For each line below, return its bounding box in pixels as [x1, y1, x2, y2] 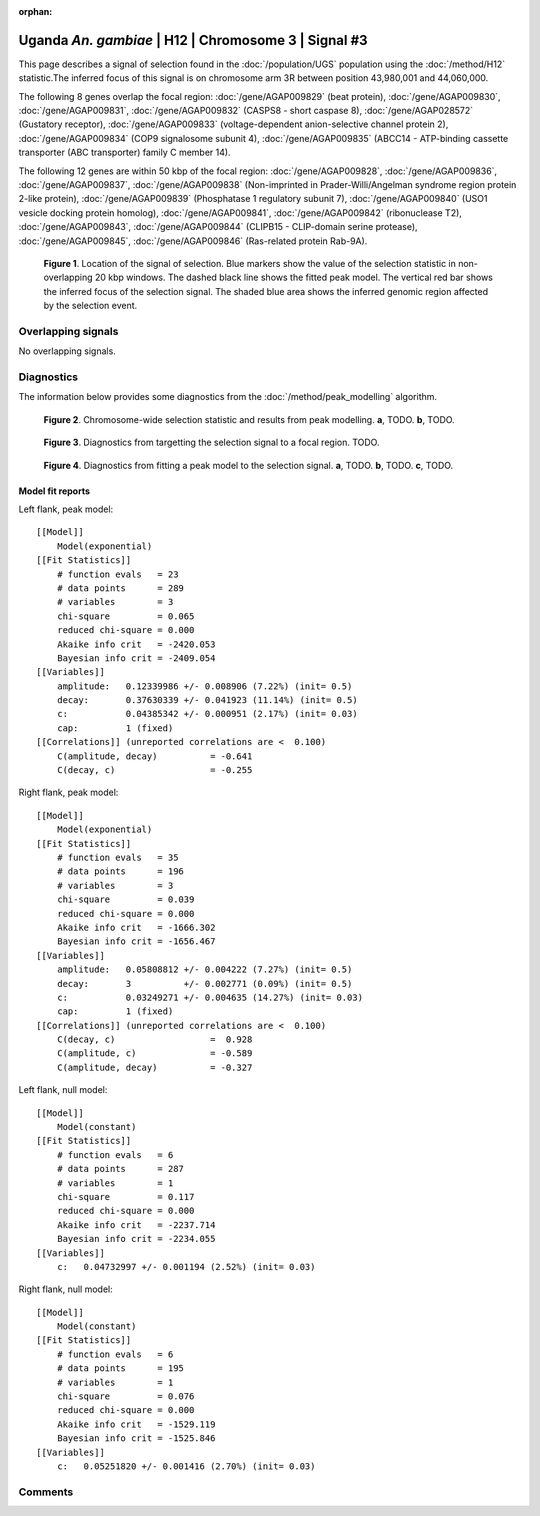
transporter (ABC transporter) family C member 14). [18, 146, 231, 159]
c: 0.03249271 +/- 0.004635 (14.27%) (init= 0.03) [56, 991, 364, 1003]
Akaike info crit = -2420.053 [56, 638, 216, 650]
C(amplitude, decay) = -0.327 [56, 1061, 253, 1073]
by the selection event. [43, 300, 138, 312]
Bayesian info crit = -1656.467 [56, 936, 216, 947]
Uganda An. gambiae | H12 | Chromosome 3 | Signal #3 [18, 31, 369, 49]
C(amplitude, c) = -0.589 [56, 1048, 253, 1059]
